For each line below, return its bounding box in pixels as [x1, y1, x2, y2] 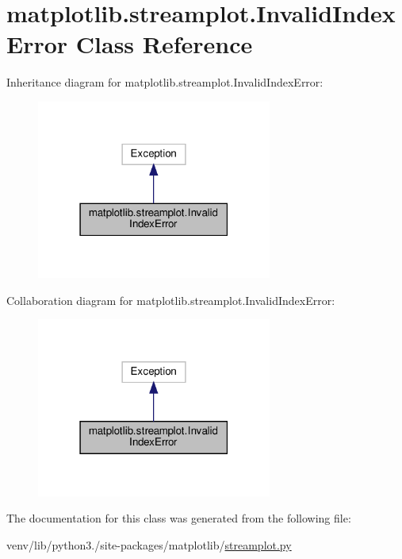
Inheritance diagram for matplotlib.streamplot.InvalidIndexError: [6, 74, 324, 91]
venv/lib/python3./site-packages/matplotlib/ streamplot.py [6, 536, 292, 553]
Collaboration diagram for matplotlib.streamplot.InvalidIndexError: [6, 291, 335, 308]
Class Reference [75, 28, 253, 60]
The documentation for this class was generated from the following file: [6, 510, 351, 526]
